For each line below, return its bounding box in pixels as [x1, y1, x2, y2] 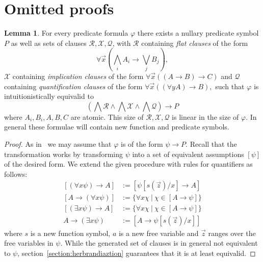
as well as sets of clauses [11, 37, 87, 48]
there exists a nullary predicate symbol [137, 28, 259, 38]
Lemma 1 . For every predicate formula [4, 28, 128, 38]
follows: [4, 168, 28, 179]
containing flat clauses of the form [141, 37, 248, 48]
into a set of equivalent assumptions [132, 148, 244, 159]
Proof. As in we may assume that [4, 139, 112, 149]
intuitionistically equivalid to [4, 91, 94, 101]
